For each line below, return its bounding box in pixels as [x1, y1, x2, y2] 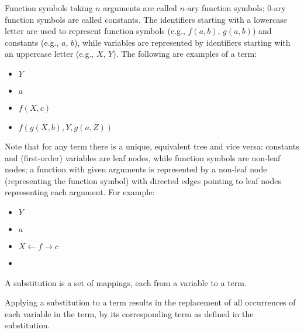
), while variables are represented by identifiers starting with [74, 36, 291, 48]
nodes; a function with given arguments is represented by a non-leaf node [5, 163, 267, 175]
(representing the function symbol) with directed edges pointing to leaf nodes [5, 174, 281, 186]
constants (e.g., [5, 36, 59, 48]
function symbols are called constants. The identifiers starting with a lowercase [5, 13, 287, 25]
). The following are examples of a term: [113, 47, 257, 60]
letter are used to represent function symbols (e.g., [5, 25, 185, 37]
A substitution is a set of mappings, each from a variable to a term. [5, 276, 247, 288]
